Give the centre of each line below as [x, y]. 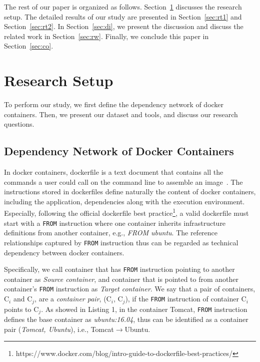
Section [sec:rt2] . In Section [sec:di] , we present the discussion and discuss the [124, 26]
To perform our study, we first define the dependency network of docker [114, 104]
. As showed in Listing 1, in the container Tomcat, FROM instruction [144, 309]
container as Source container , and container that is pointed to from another [121, 279]
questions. [19, 124]
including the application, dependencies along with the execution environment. [124, 201]
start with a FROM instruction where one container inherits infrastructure [115, 223]
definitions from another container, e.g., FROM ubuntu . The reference [111, 233]
